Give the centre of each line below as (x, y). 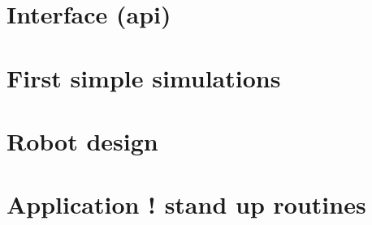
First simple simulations (144, 77)
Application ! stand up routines (186, 204)
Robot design (82, 140)
